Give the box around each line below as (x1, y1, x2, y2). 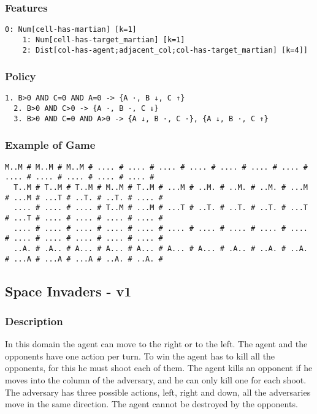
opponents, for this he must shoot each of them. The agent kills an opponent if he (5, 361, 313, 374)
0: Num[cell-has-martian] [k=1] (5, 25, 137, 34)
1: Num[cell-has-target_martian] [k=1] (22, 35, 185, 44)
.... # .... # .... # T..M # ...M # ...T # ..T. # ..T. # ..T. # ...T (13, 203, 308, 213)
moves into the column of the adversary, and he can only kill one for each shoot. (5, 373, 307, 386)
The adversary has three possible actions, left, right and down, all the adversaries (5, 385, 311, 398)
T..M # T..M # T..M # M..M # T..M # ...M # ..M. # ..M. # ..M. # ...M (13, 183, 308, 192)
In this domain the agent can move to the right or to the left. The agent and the (5, 337, 308, 350)
